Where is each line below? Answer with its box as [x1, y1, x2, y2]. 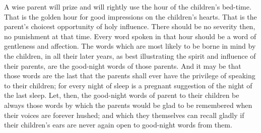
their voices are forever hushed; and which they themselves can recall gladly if [4, 109, 244, 120]
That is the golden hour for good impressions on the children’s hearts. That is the [4, 11, 257, 22]
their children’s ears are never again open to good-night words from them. [4, 119, 232, 130]
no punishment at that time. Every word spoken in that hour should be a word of [4, 31, 256, 41]
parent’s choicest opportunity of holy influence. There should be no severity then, [4, 21, 255, 32]
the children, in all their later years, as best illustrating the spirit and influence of [4, 50, 256, 61]
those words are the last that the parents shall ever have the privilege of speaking [4, 70, 255, 81]
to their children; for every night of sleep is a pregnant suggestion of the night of [4, 80, 252, 90]
